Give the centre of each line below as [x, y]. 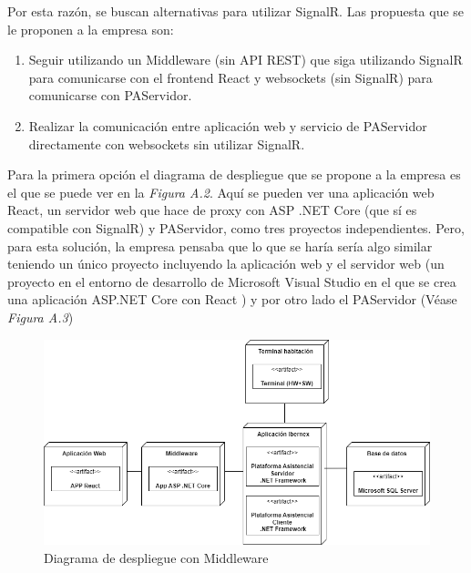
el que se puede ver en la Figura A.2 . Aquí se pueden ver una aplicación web [221, 192]
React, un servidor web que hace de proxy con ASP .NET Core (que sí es [212, 210]
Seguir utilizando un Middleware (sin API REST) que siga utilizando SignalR [246, 60]
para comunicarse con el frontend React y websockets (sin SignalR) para [230, 77]
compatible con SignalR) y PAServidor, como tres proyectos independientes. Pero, [236, 227]
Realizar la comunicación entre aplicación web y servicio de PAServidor [228, 125]
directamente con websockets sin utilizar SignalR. [167, 143]
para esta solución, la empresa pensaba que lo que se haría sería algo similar [220, 246]
